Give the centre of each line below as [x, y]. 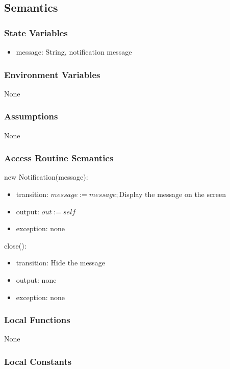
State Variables [36, 32]
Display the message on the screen [172, 194]
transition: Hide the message [60, 263]
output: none [36, 280]
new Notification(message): [46, 177]
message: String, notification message [74, 52]
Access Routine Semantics [59, 158]
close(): [15, 245]
